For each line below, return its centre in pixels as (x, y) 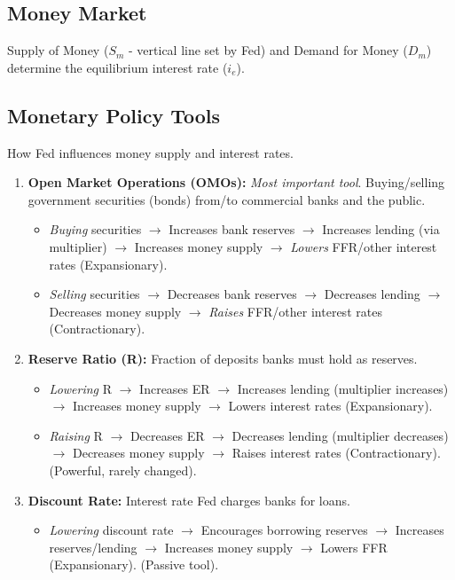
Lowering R (81, 388)
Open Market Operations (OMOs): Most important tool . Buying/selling (236, 182)
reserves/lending (93, 547)
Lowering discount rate (111, 530)
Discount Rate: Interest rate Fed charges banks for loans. (189, 500)
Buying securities (95, 229)
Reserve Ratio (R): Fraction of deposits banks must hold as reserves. (223, 358)
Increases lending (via (381, 229)
